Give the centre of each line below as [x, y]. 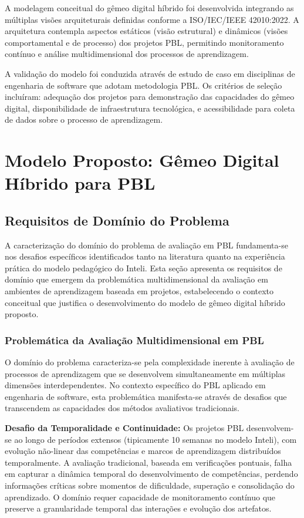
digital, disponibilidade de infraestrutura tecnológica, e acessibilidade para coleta [150, 108]
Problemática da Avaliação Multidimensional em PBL [134, 340]
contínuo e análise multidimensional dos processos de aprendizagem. [127, 54]
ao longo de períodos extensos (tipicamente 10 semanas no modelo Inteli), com [156, 439]
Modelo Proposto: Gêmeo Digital [142, 160]
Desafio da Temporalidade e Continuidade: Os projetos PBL [124, 428]
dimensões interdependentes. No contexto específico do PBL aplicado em [135, 385]
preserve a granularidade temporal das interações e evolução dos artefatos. [138, 508]
